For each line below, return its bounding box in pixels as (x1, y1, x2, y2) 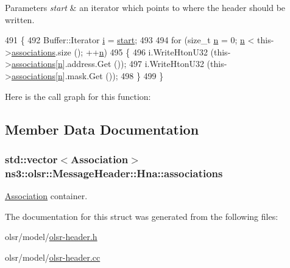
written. (5, 13, 35, 26)
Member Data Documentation (5, 119, 199, 138)
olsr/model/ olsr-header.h (5, 230, 97, 243)
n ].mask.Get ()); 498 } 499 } (57, 69, 164, 82)
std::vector (5, 151, 58, 166)
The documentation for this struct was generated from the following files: (5, 210, 278, 222)
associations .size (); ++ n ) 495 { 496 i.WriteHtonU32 (11, 45, 208, 58)
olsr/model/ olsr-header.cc (5, 250, 101, 263)
